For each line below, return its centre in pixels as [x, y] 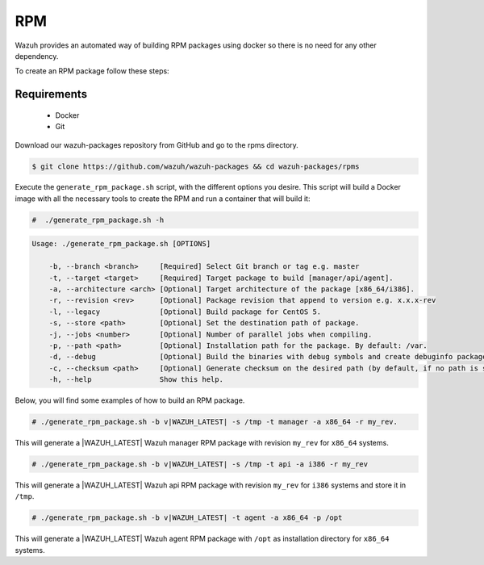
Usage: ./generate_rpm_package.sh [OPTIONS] [121, 244]
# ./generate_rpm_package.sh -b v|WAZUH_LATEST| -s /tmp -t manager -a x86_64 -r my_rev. [215, 422]
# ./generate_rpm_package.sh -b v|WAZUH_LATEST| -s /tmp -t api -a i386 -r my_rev [200, 465]
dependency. [37, 56]
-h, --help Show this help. [136, 380]
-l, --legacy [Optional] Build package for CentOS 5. [185, 312]
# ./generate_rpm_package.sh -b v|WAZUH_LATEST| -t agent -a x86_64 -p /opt [187, 518]
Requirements [51, 94]
